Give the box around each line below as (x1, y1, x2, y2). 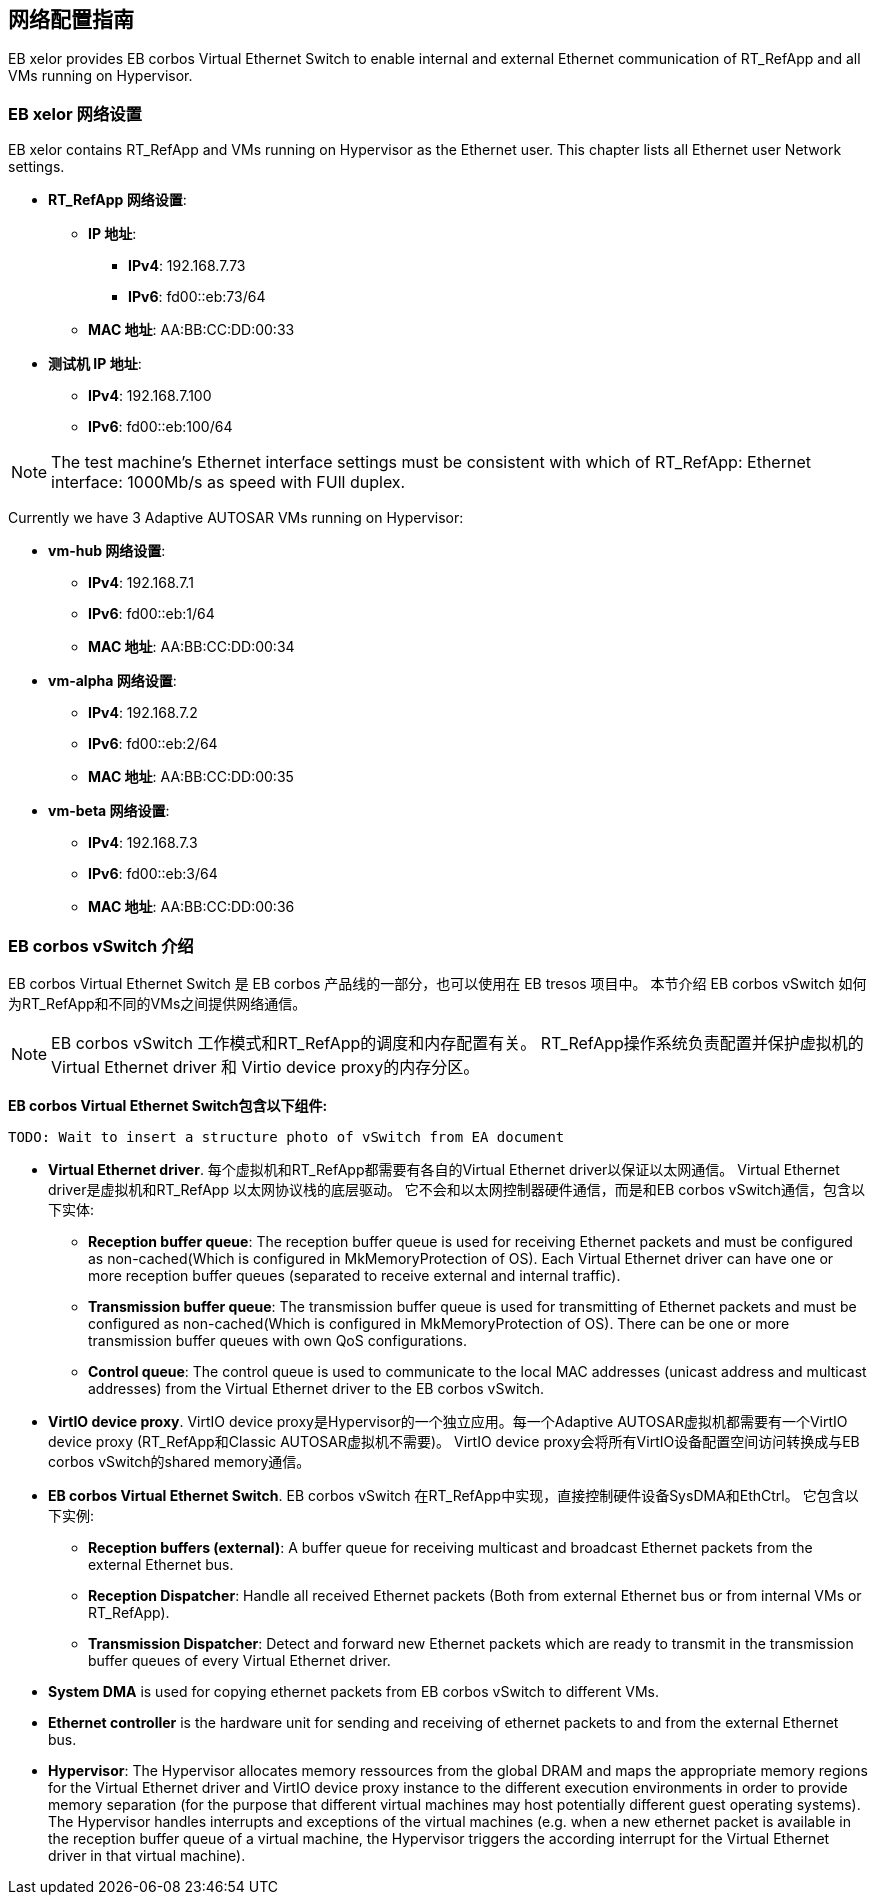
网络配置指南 (8, 7, 134, 32)
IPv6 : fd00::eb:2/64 (88, 735, 218, 753)
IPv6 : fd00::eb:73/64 (128, 288, 266, 306)
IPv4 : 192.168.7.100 (88, 387, 212, 405)
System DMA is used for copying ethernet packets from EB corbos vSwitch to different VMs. (48, 1682, 659, 1700)
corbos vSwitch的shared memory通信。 (48, 1452, 311, 1470)
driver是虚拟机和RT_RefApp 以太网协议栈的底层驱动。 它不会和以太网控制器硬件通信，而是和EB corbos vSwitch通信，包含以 (48, 1180, 865, 1198)
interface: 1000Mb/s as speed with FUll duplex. (51, 472, 406, 493)
